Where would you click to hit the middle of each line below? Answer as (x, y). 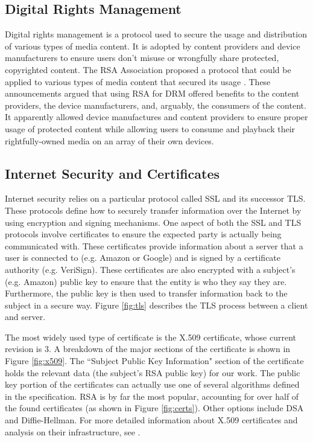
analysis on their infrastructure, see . (73, 431)
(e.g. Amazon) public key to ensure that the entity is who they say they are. (146, 281)
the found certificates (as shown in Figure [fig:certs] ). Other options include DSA (154, 408)
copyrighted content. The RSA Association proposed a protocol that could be (148, 69)
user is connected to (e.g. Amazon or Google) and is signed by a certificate (143, 258)
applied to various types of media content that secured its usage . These (138, 81)
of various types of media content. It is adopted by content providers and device (153, 46)
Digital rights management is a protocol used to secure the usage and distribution (156, 34)
